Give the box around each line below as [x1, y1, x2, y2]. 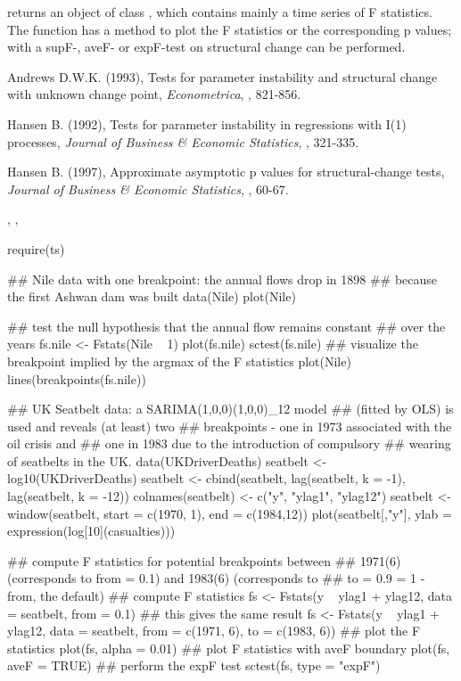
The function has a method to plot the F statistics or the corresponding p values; [7, 20, 452, 38]
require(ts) [7, 239, 65, 258]
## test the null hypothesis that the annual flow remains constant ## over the [7, 316, 446, 335]
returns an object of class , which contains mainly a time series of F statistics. [7, 3, 432, 21]
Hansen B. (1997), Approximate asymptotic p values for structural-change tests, [7, 162, 445, 181]
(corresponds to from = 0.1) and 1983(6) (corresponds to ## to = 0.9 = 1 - [7, 569, 425, 587]
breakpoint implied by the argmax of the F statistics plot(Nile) [7, 351, 351, 370]
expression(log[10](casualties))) [7, 521, 176, 540]
